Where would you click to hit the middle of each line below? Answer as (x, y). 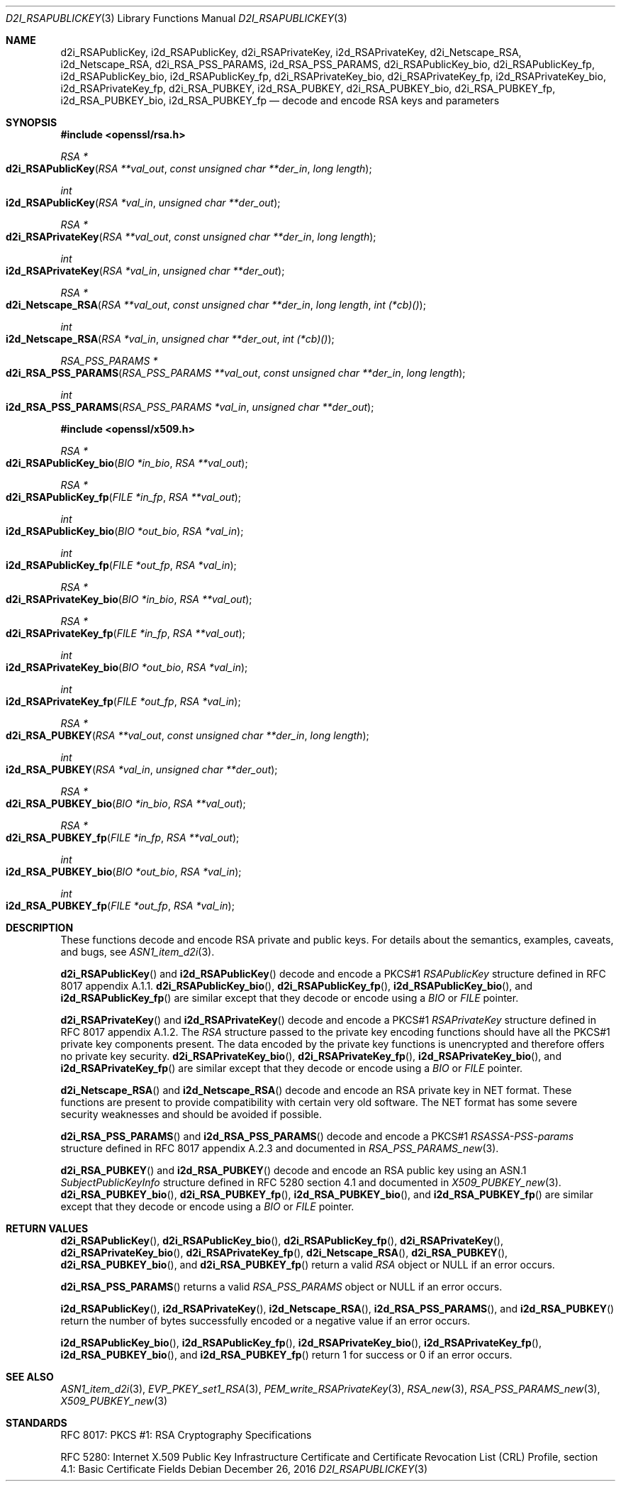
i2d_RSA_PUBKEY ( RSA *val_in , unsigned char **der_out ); (142, 769)
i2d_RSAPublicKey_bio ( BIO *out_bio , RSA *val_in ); (125, 531)
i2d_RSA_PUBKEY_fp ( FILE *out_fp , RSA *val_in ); (120, 906)
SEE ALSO (30, 1377)
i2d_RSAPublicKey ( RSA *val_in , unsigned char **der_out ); (143, 203)
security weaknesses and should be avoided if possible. (191, 1114)
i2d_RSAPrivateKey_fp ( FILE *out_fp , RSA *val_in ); (123, 701)
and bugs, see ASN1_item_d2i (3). (138, 952)
